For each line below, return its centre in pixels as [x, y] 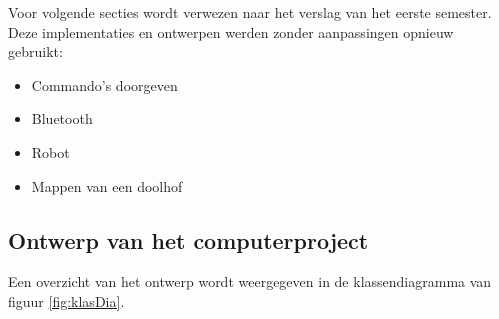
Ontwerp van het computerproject [188, 239]
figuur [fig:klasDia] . [66, 300]
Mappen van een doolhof [107, 185]
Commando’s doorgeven [104, 84]
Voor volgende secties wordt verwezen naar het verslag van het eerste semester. [250, 12]
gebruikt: [35, 51]
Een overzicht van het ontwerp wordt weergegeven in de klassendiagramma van [250, 281]
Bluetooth [62, 118]
